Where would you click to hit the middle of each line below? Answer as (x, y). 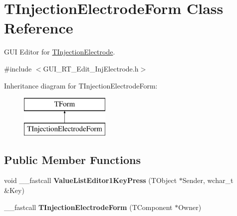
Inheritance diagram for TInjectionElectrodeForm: (81, 85)
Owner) (190, 207)
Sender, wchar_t (208, 180)
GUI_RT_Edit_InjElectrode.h (91, 68)
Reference (39, 28)
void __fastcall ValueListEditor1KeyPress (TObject (91, 180)
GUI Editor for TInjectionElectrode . (60, 52)
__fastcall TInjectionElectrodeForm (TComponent (88, 207)
